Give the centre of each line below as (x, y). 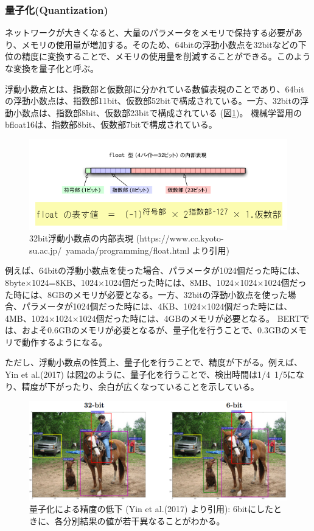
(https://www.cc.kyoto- (180, 238)
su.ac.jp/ (46, 250)
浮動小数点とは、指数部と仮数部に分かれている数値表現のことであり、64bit (155, 88)
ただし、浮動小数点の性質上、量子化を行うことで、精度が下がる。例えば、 (154, 362)
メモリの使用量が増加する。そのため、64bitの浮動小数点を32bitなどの (160, 44)
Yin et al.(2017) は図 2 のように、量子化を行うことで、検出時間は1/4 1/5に (151, 374)
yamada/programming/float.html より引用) (148, 250)
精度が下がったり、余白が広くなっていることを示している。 (140, 386)
